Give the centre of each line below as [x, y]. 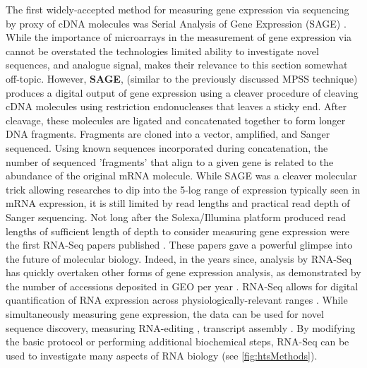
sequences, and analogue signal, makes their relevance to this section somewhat [177, 65]
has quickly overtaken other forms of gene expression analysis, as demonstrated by [183, 272]
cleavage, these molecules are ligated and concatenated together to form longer [176, 120]
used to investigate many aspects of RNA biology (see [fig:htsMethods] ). [162, 355]
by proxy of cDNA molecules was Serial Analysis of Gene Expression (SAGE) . [176, 23]
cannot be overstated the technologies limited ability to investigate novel [162, 51]
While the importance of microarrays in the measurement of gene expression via [179, 37]
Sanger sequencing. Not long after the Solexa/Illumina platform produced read [176, 216]
